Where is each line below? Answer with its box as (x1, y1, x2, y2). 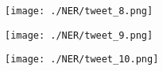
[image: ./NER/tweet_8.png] (5, 6, 153, 17)
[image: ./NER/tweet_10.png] (5, 54, 159, 65)
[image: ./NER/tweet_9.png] (5, 29, 153, 41)
